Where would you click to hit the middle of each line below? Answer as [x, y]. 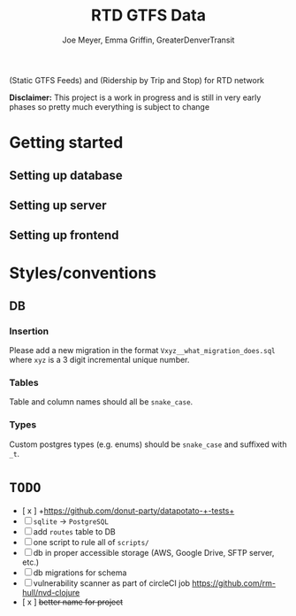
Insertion [29, 331]
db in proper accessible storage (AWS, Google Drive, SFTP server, [154, 552]
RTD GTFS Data [148, 15]
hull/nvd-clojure [51, 592]
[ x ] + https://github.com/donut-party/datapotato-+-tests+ [128, 511]
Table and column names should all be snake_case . [101, 402]
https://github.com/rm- [234, 583]
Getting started [66, 143]
